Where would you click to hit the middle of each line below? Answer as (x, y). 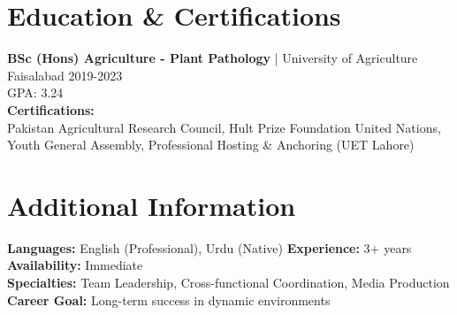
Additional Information (152, 205)
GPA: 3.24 (35, 92)
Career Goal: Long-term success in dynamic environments (169, 300)
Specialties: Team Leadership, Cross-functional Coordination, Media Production (228, 282)
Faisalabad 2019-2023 (65, 75)
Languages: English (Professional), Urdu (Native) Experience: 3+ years (209, 247)
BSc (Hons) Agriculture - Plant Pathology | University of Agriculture (213, 58)
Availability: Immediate (75, 265)
